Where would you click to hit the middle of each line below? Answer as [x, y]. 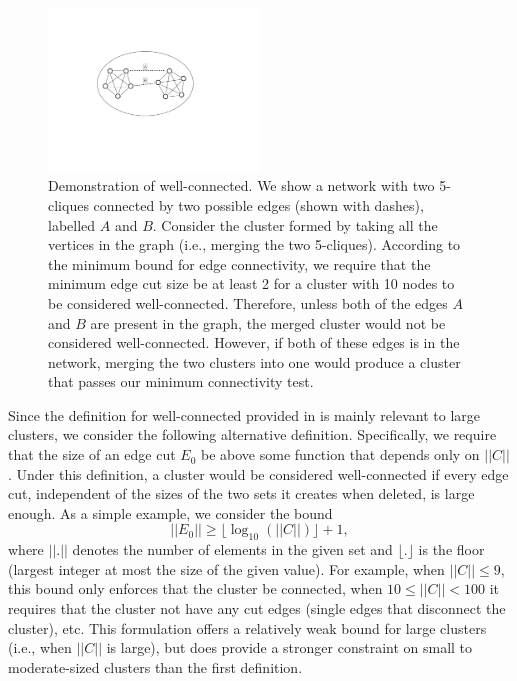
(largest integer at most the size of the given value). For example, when [226, 568]
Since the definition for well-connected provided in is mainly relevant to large [244, 414]
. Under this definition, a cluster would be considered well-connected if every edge [258, 473]
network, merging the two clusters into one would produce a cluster [254, 361]
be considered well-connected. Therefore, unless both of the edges [248, 302]
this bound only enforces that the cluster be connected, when [195, 588]
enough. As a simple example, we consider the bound [170, 512]
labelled [72, 224]
